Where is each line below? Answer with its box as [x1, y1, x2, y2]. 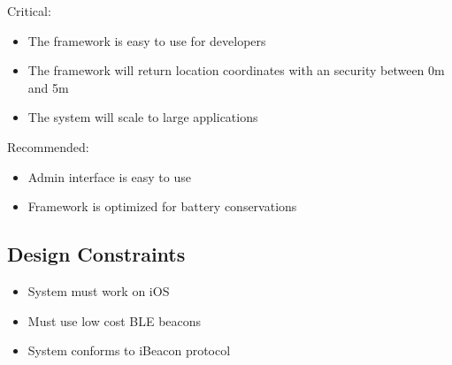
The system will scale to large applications [27, 108, 258, 126]
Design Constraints [7, 240, 186, 268]
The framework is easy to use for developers [27, 31, 266, 49]
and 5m [27, 78, 69, 96]
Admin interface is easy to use [27, 167, 191, 186]
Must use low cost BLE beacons [27, 311, 202, 330]
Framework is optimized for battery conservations [27, 197, 297, 216]
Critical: [7, 2, 51, 19]
